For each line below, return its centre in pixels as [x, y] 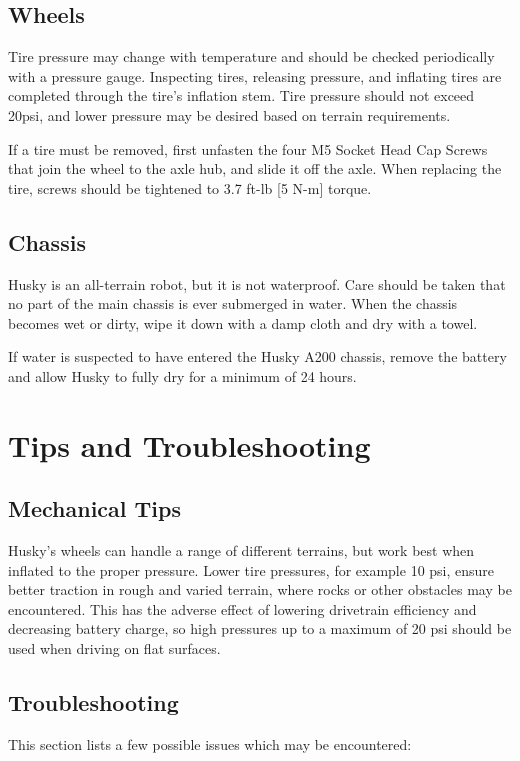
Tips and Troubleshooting [189, 444]
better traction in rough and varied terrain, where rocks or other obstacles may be [260, 589]
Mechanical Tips [94, 508]
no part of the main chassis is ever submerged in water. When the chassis [233, 303]
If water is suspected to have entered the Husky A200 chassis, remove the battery [257, 356]
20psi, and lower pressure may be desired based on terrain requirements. [229, 114]
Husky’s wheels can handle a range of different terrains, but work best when [241, 550]
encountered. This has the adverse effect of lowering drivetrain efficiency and [242, 608]
